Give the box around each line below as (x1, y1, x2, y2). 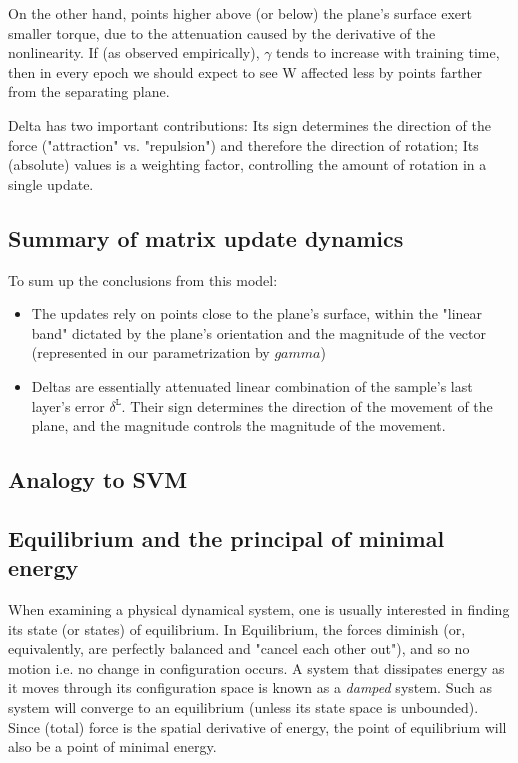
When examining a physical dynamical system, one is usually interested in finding (8, 599, 510, 620)
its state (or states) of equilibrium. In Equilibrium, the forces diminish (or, (8, 618, 466, 639)
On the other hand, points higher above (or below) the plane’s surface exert (8, 3, 473, 23)
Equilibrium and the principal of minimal (8, 522, 445, 553)
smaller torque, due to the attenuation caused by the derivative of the (8, 22, 436, 43)
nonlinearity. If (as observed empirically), (8, 42, 260, 63)
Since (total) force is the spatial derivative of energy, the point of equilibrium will (8, 716, 507, 737)
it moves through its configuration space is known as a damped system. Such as (8, 677, 493, 698)
